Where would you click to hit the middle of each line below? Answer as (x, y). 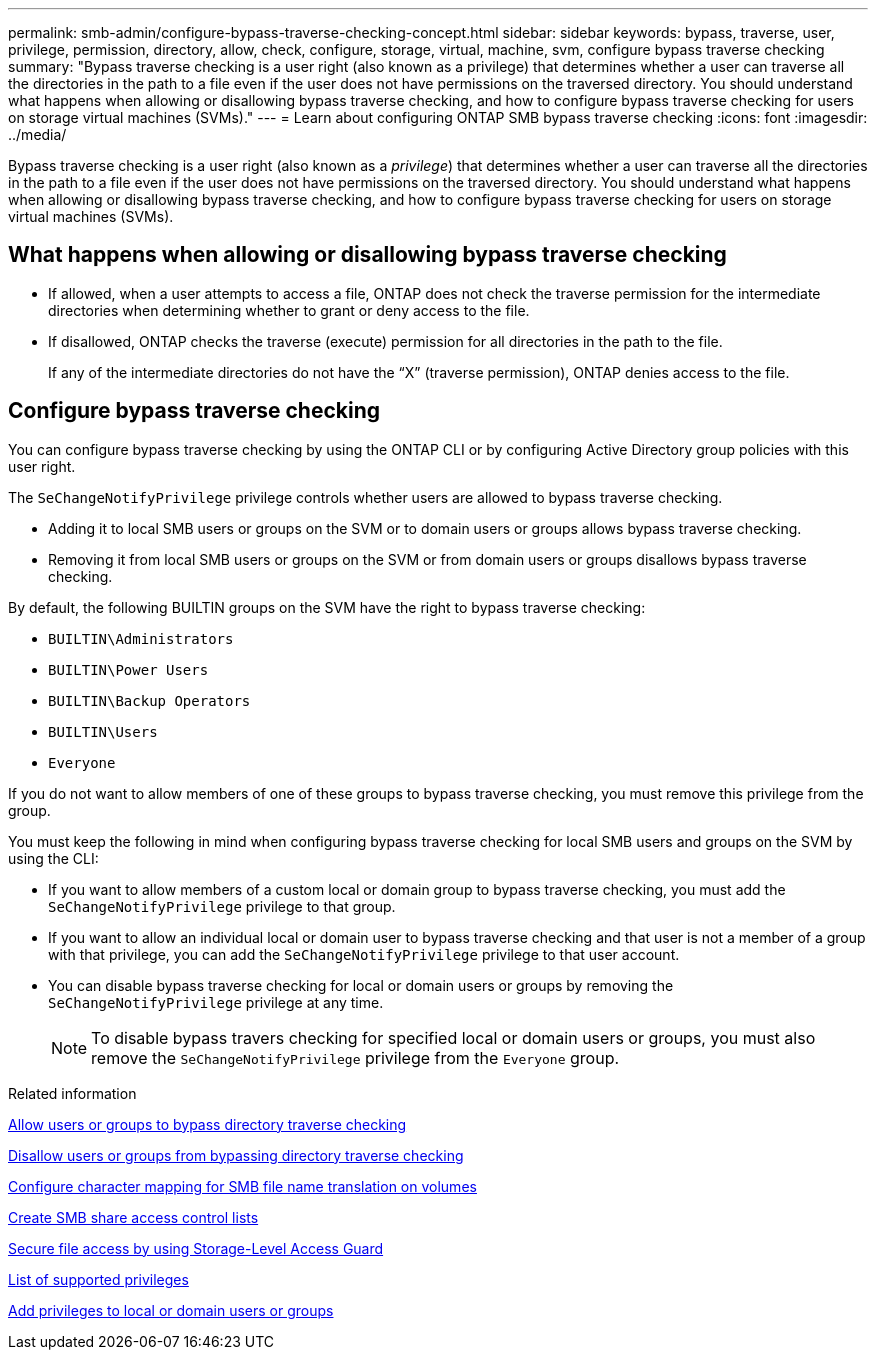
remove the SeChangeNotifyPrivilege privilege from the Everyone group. (355, 1057)
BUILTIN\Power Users (128, 669)
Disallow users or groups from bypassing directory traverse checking (236, 1155)
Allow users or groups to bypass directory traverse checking (207, 1124)
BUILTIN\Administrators (141, 638)
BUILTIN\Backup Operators (149, 700)
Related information (72, 1093)
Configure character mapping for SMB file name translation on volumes (242, 1186)
